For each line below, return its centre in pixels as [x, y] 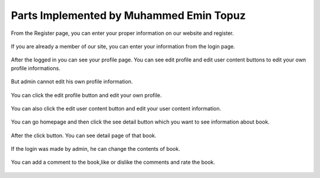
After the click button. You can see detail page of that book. [84, 135]
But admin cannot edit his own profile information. [72, 82]
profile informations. [36, 68]
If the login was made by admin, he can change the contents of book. [96, 149]
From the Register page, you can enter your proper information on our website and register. [122, 33]
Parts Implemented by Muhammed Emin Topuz [128, 15]
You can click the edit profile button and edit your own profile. [87, 95]
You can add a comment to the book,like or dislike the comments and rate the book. [113, 162]
